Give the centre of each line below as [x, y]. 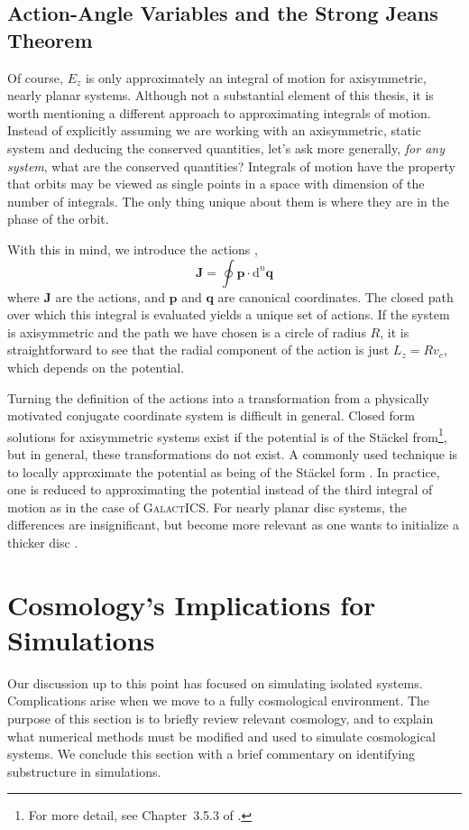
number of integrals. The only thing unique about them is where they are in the [228, 201]
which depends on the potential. [96, 367]
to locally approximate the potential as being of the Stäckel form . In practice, [224, 471]
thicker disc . [43, 542]
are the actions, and [110, 296]
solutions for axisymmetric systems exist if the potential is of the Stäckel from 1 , [227, 435]
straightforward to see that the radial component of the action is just [198, 350]
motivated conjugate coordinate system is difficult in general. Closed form [211, 415]
